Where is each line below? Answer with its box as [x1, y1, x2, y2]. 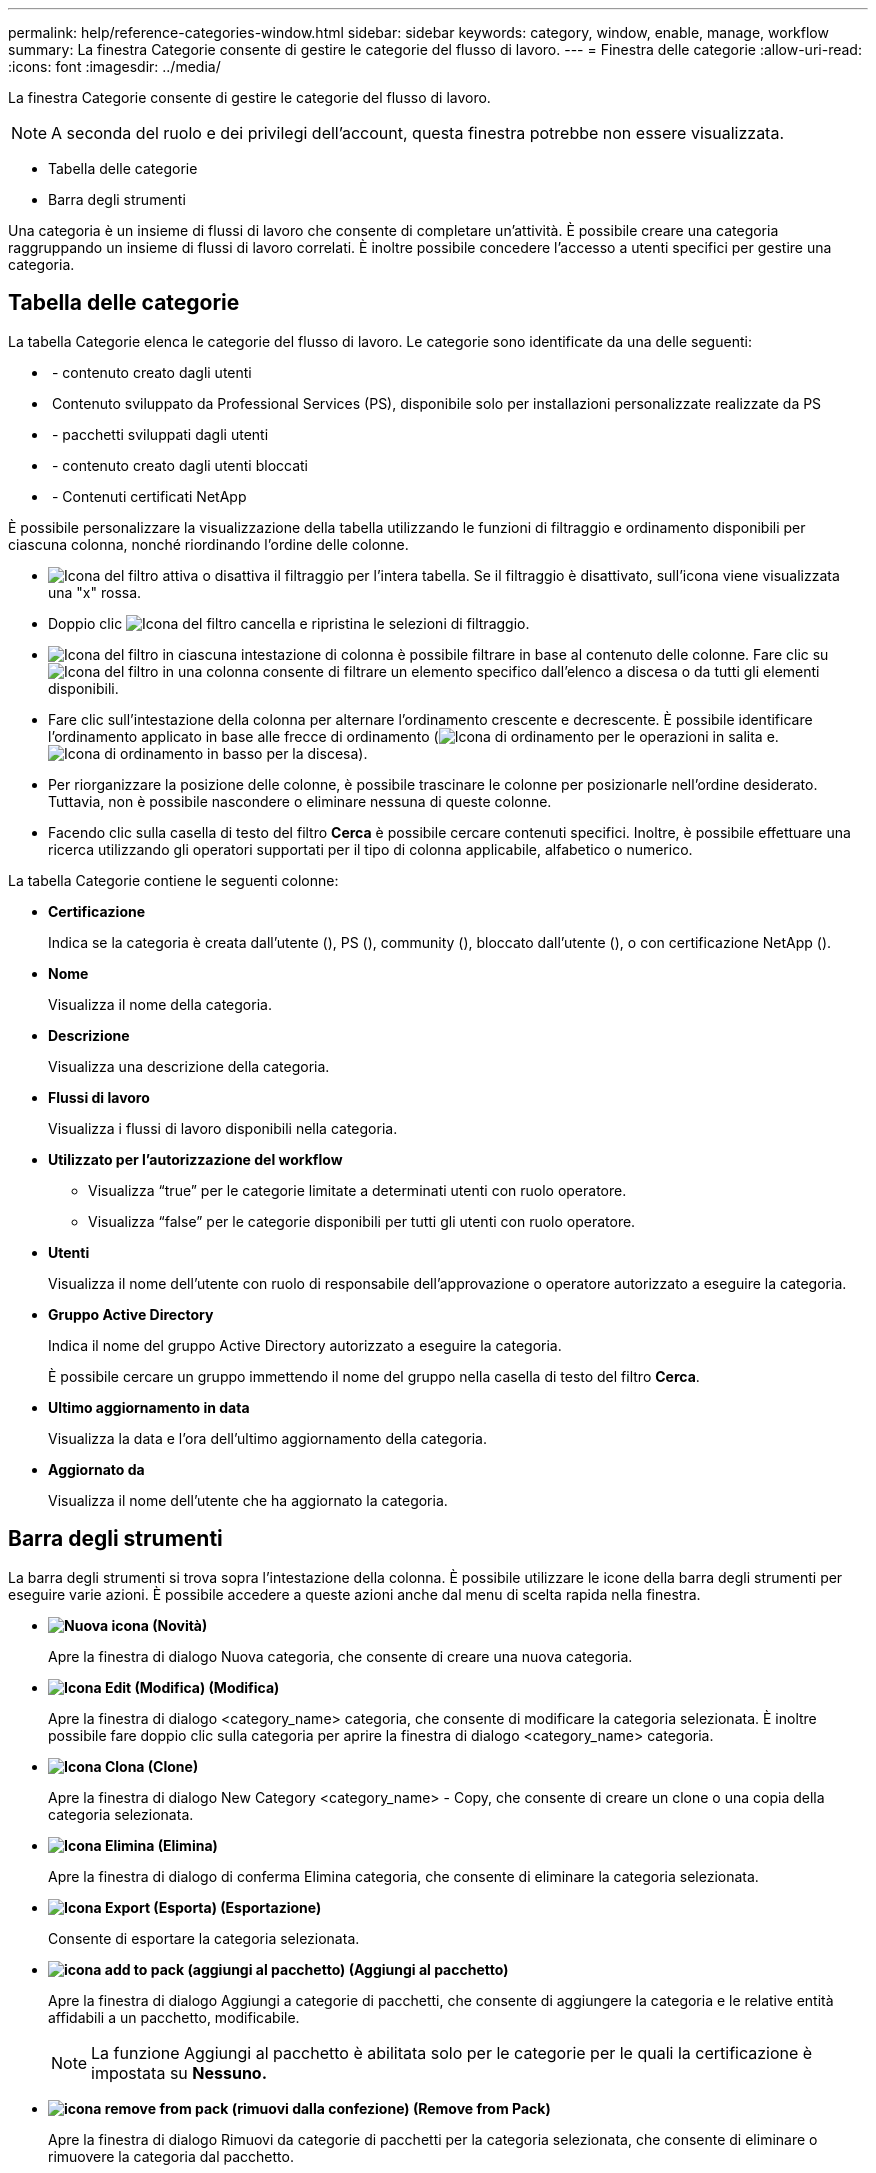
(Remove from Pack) [412, 2099, 551, 2117]
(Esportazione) [220, 1898, 322, 1916]
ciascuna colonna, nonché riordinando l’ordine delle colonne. [8, 535, 409, 553]
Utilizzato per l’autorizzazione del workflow [48, 1150, 343, 1168]
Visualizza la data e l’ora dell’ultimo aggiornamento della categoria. [48, 1429, 487, 1447]
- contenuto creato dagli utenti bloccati [51, 456, 309, 474]
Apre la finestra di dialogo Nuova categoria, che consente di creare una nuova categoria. [48, 1647, 633, 1665]
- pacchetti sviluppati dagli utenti [51, 425, 269, 443]
